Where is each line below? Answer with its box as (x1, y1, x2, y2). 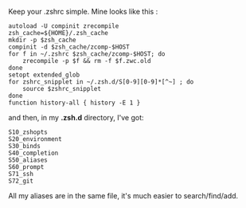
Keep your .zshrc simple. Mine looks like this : (8, 7, 158, 16)
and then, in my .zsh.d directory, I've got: (8, 113, 145, 122)
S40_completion (8, 149, 59, 157)
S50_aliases (8, 156, 48, 164)
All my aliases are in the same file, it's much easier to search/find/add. (8, 191, 239, 200)
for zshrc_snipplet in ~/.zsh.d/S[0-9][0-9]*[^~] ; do (8, 78, 194, 86)
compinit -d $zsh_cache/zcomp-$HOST (8, 43, 130, 51)
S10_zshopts (8, 128, 48, 136)
